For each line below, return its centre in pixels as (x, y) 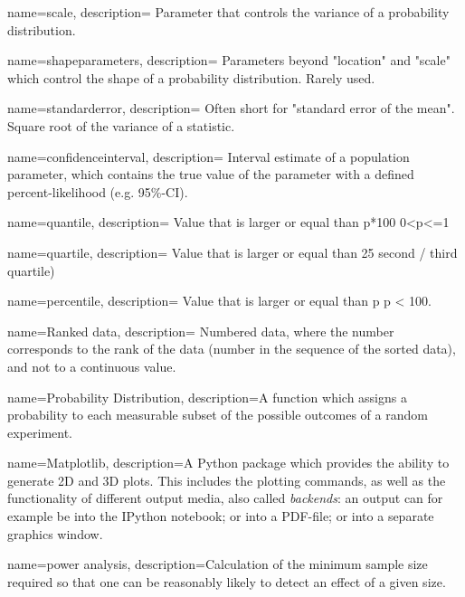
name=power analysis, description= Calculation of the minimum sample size (218, 564)
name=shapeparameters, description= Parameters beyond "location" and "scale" (229, 60)
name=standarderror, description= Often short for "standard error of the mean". (231, 108)
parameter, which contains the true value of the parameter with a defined (211, 174)
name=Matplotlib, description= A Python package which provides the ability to (228, 463)
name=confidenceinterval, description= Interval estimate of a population (209, 156)
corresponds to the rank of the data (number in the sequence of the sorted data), (232, 349)
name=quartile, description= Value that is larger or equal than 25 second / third (232, 252)
